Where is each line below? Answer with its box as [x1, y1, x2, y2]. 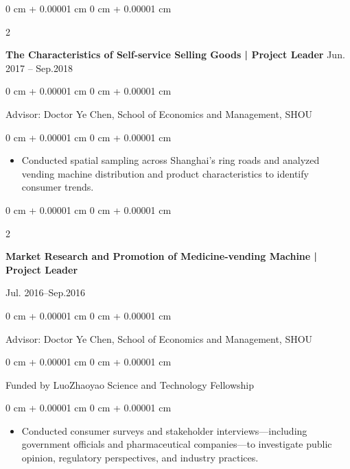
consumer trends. [21, 180, 94, 194]
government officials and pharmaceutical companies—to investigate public [21, 437, 332, 451]
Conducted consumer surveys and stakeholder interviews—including [21, 423, 307, 437]
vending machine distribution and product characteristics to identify [21, 166, 309, 180]
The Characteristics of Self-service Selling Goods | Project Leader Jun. [5, 47, 345, 62]
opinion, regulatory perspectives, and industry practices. [21, 450, 259, 465]
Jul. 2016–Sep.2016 [5, 285, 86, 300]
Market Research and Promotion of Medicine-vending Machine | [5, 249, 318, 263]
